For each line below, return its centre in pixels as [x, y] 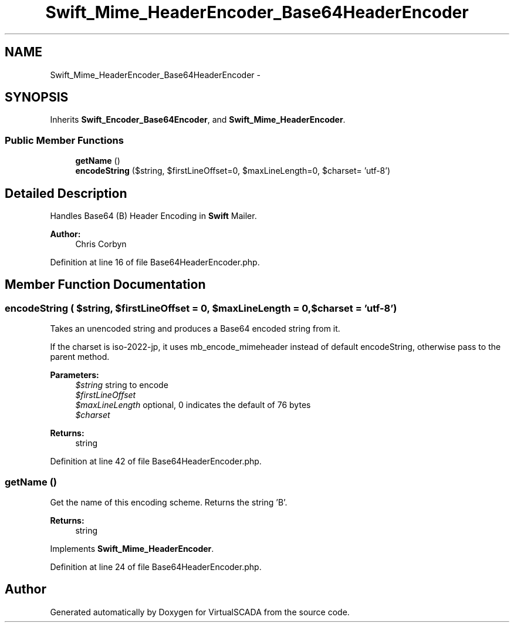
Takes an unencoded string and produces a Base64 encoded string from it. [195, 329]
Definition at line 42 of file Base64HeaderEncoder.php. [156, 461]
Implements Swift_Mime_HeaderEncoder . [132, 549]
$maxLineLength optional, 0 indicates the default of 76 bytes [193, 405]
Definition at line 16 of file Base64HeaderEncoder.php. [155, 262]
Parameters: [75, 375]
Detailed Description [66, 193]
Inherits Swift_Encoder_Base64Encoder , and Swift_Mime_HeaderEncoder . [198, 120]
